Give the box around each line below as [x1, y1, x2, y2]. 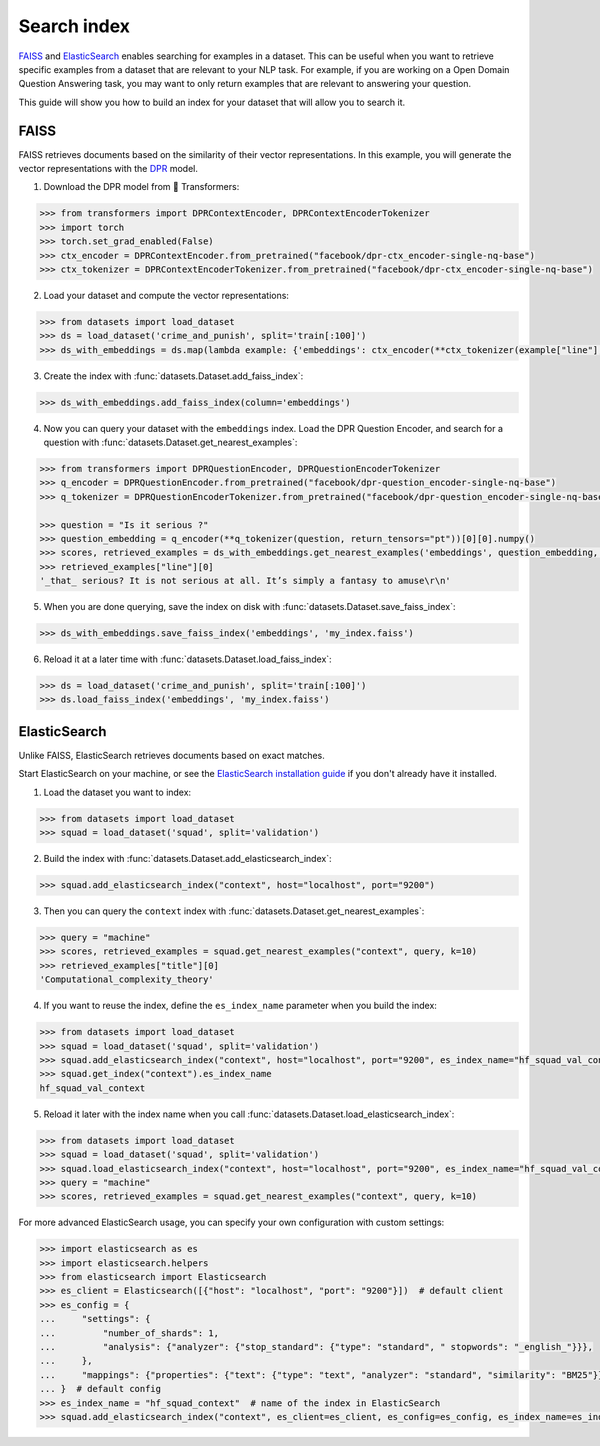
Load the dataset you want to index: [43, 786, 192, 798]
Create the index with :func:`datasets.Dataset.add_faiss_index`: [43, 370, 304, 382]
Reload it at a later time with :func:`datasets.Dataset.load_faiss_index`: [43, 653, 332, 665]
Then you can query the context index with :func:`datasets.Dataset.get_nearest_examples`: [43, 905, 425, 917]
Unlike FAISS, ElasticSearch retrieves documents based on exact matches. [18, 749, 325, 761]
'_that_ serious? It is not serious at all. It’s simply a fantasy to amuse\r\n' [39, 575, 452, 587]
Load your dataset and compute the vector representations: [43, 289, 290, 301]
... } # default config [39, 1383, 162, 1395]
